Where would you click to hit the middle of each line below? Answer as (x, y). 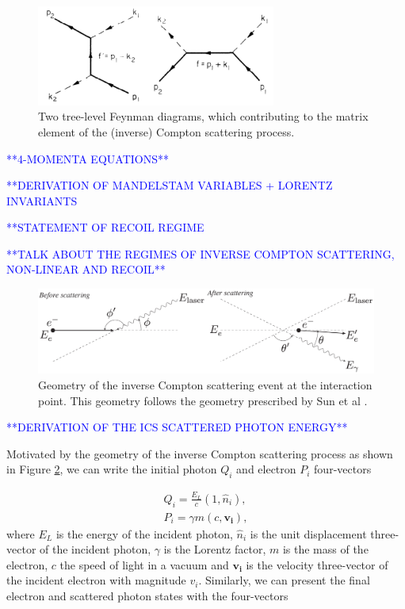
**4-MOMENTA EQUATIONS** (88, 158)
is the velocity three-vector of (317, 564)
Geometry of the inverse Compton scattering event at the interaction (205, 384)
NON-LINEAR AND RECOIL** (86, 269)
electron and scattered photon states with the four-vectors (147, 596)
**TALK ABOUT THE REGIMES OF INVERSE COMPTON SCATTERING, (201, 253)
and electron (266, 469)
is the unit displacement (308, 533)
